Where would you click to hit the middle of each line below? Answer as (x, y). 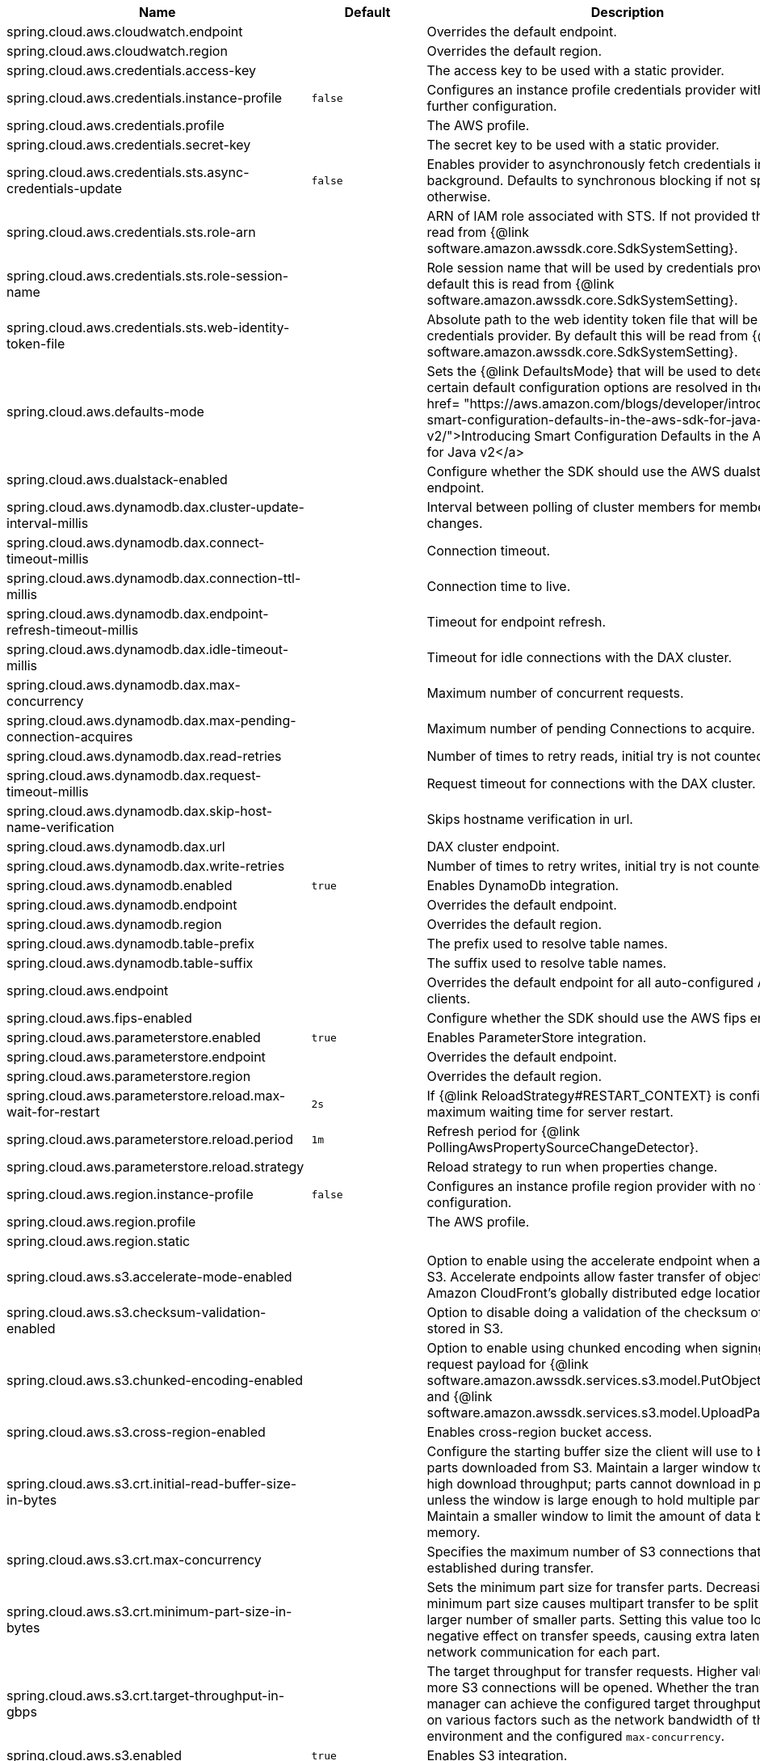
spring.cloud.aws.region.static (99, 1241)
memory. (453, 1532)
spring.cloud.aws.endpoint (88, 990)
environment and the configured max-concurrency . (576, 1736)
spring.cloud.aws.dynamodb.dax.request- (134, 775)
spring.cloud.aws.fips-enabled (99, 1018)
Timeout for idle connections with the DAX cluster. (579, 657)
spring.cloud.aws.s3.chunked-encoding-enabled (155, 1380)
